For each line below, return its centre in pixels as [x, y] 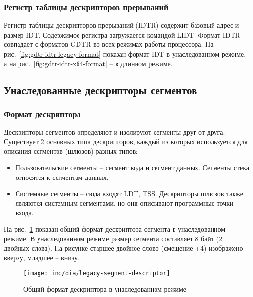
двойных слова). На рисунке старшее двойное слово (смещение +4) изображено [124, 248]
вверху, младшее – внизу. [42, 257]
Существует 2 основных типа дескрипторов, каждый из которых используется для [126, 141]
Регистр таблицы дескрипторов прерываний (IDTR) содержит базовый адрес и [122, 25]
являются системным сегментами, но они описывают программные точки [124, 203]
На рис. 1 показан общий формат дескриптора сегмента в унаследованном [115, 228]
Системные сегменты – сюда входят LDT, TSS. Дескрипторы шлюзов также [129, 193]
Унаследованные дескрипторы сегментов [101, 89]
